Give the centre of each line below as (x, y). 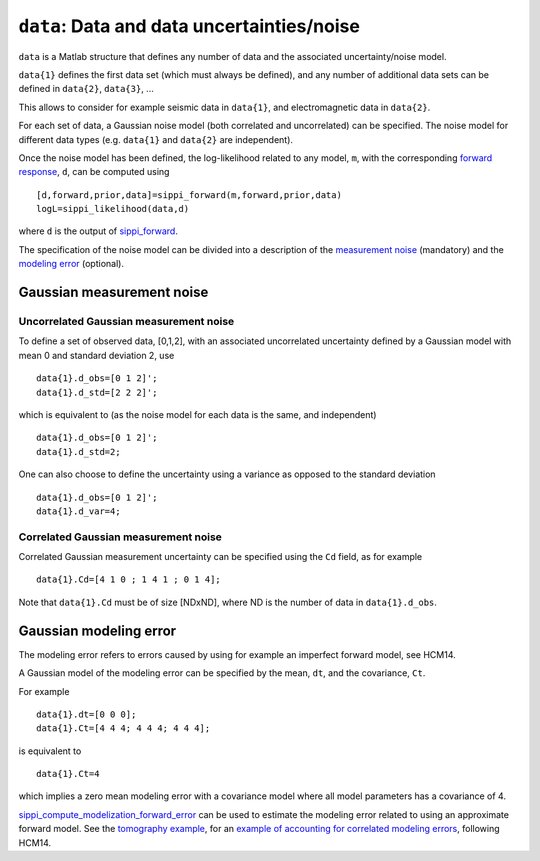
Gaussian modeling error (97, 630)
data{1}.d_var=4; (78, 511)
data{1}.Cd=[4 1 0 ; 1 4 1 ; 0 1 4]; (129, 579)
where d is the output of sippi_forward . (98, 231)
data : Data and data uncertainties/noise (189, 26)
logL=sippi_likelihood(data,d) (113, 209)
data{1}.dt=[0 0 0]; (86, 714)
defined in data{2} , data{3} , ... (86, 89)
